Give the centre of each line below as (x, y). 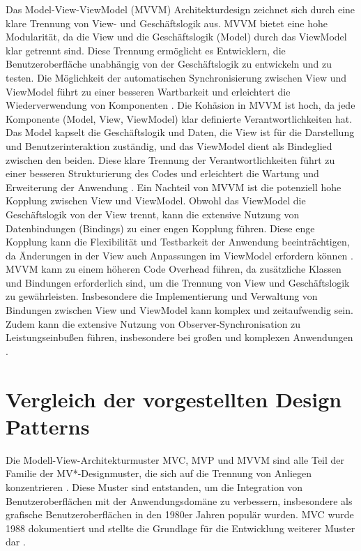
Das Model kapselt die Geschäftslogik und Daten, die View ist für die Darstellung (180, 132)
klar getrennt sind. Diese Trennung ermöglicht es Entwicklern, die (146, 50)
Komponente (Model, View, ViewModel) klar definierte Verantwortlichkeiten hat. (179, 118)
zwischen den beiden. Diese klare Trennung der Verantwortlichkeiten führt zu (170, 159)
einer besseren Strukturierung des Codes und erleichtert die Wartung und (162, 173)
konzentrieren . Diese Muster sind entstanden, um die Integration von (154, 486)
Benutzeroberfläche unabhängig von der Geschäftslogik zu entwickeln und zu (169, 64)
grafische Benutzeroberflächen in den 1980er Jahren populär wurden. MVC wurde (180, 514)
